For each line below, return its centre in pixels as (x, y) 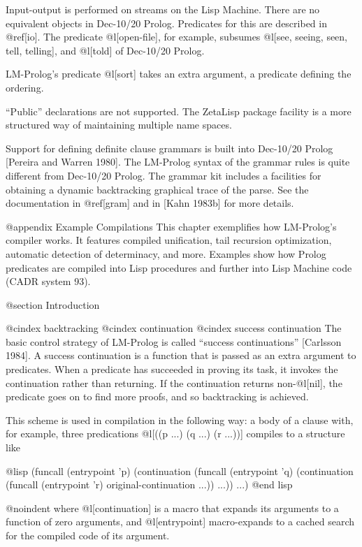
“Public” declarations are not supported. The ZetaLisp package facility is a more (179, 111)
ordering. (25, 87)
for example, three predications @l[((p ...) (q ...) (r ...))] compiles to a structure (175, 433)
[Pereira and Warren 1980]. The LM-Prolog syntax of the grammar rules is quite (178, 162)
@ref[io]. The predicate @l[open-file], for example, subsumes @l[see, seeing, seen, (177, 37)
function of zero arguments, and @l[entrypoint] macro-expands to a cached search (180, 522)
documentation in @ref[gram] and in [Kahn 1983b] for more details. (150, 203)
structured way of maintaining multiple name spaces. (119, 125)
